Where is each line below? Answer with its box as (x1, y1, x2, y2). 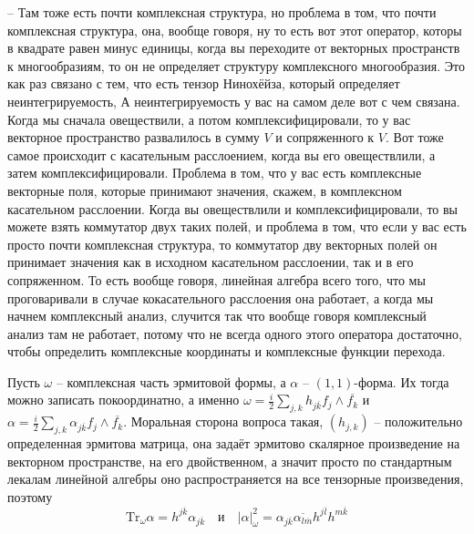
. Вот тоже (386, 128, 444, 147)
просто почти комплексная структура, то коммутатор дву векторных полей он (7, 234, 438, 253)
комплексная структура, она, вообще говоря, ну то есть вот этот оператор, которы (7, 20, 462, 39)
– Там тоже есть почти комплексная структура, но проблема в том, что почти (7, 3, 437, 21)
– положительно (374, 412, 463, 431)
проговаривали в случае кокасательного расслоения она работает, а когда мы (7, 288, 434, 307)
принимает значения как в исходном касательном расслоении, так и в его (7, 252, 414, 272)
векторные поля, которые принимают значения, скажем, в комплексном (7, 180, 402, 200)
